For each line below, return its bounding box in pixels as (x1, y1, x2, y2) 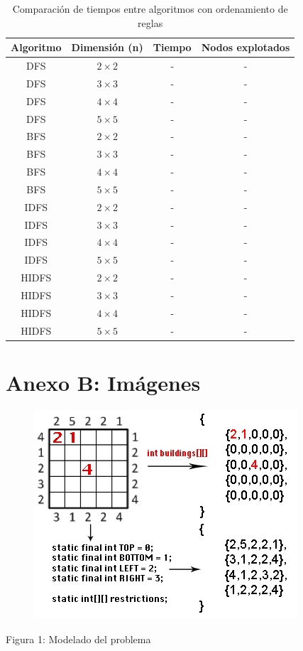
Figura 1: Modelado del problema (6, 631, 151, 646)
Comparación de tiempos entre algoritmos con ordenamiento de (12, 1, 288, 16)
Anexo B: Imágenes (6, 367, 201, 397)
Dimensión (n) (71, 40, 143, 55)
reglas (138, 15, 163, 30)
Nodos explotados (201, 40, 290, 55)
